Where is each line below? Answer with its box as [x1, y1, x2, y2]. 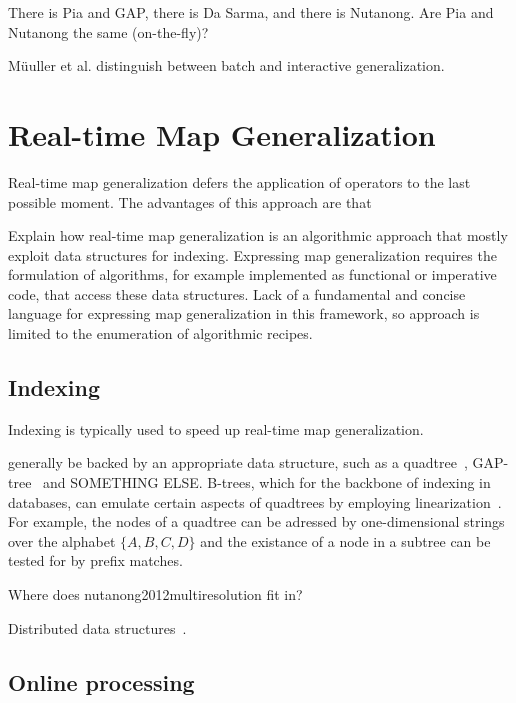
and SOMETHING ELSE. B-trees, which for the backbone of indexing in [43, 472, 491, 493]
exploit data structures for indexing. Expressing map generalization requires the [8, 244, 497, 265]
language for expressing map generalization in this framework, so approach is [8, 303, 480, 324]
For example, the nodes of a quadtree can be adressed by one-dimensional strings [8, 511, 505, 532]
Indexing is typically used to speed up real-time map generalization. [8, 418, 424, 439]
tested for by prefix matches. [8, 550, 183, 571]
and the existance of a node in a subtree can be [200, 530, 491, 551]
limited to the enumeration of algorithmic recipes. [8, 323, 313, 344]
